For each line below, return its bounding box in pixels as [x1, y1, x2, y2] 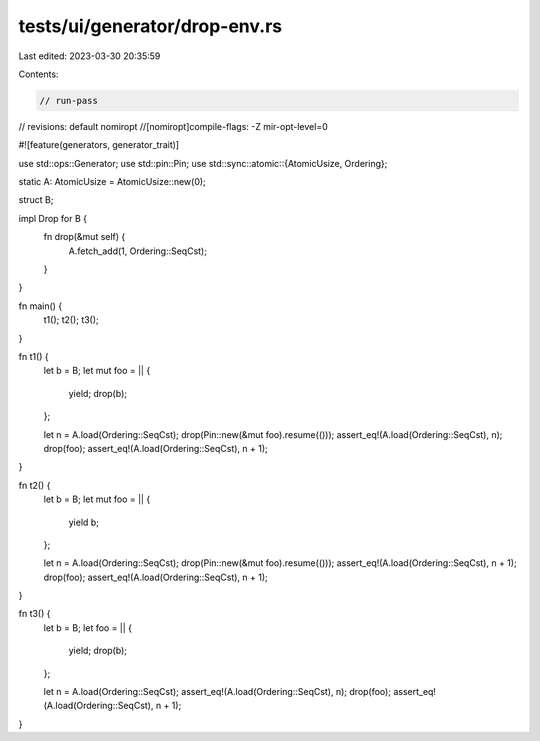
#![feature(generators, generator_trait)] [18, 139, 180, 151]
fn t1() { [18, 350, 49, 362]
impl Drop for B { [18, 212, 88, 224]
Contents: [18, 68, 59, 80]
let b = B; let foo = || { [43, 621, 133, 634]
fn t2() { [18, 479, 51, 491]
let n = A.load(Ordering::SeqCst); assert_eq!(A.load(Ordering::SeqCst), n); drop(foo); [43, 686, 392, 698]
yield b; [68, 516, 100, 528]
